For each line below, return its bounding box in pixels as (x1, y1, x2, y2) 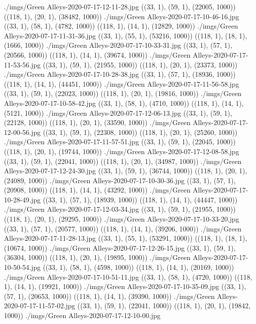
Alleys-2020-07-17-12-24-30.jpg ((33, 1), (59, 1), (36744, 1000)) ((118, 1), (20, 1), (4, 165, 247, 176)
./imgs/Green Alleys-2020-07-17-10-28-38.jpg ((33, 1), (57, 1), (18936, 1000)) (4, 69, 236, 79)
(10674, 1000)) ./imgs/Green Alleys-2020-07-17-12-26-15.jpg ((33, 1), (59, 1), (4, 242, 236, 253)
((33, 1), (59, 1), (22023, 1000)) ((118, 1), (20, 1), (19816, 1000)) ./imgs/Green (4, 88, 242, 98)
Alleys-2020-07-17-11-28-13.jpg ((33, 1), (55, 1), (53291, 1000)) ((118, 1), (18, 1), (4, 233, 247, 243)
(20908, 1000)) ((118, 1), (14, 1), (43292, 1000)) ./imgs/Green (4, 185, 191, 195)
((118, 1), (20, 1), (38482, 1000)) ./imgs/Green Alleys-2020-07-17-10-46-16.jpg (4, 11, 239, 21)
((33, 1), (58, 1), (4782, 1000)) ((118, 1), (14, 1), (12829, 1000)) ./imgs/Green (4, 21, 238, 31)
